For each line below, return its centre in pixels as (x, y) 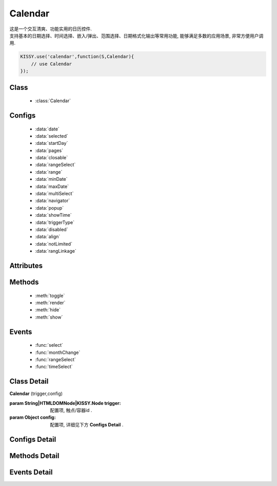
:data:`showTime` (53, 215)
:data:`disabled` (52, 229)
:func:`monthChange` (58, 352)
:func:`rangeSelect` (56, 359)
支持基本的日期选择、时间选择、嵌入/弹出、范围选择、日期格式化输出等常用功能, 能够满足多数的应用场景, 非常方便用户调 (136, 35)
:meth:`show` (49, 317)
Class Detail (29, 381)
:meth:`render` (50, 303)
